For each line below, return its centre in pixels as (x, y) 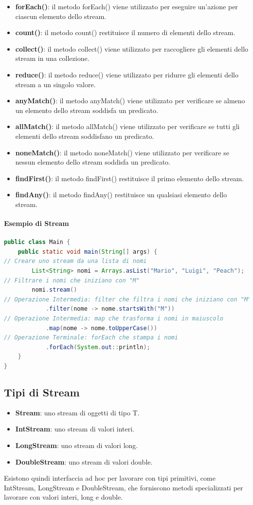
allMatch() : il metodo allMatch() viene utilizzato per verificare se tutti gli (127, 126)
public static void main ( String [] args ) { (88, 252)
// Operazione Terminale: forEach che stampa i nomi (91, 338)
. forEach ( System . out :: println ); (98, 347)
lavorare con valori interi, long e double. (63, 497)
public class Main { (37, 242)
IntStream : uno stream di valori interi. (75, 429)
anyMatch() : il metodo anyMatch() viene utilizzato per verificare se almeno (130, 101)
